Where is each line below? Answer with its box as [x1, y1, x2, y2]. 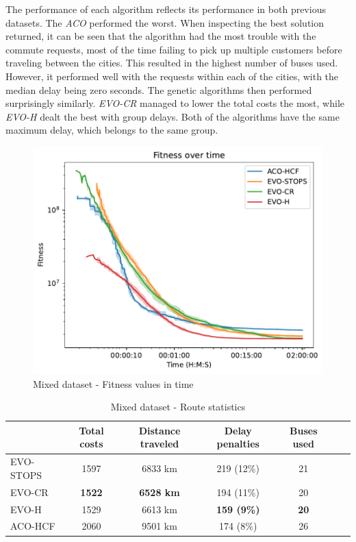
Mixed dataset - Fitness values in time [33, 376, 194, 391]
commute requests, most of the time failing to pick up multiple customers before [5, 42, 342, 56]
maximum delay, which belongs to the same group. [5, 123, 218, 137]
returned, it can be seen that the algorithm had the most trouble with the [5, 29, 316, 43]
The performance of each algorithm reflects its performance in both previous [5, 2, 326, 16]
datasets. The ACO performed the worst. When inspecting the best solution [5, 15, 325, 29]
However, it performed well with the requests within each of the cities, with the [5, 69, 339, 83]
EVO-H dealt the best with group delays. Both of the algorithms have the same [5, 109, 340, 123]
